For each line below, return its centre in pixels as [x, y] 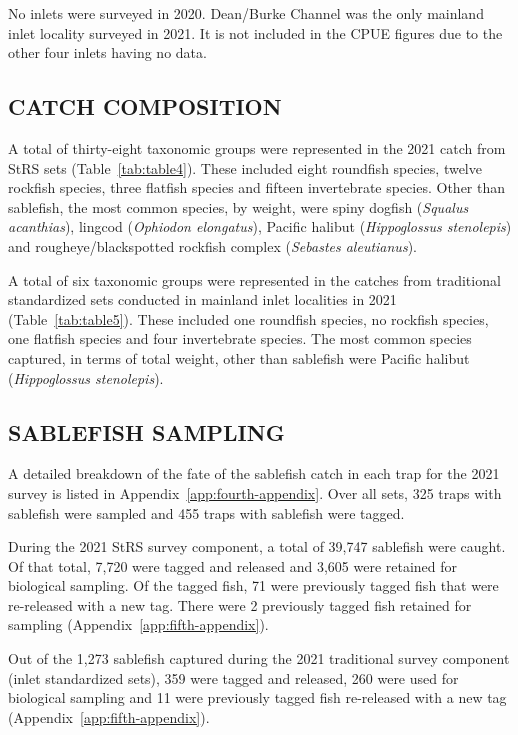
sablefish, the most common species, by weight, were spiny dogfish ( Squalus [238, 206]
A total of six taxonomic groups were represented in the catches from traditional [254, 279]
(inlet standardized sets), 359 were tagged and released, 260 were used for [233, 677]
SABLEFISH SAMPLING [146, 431]
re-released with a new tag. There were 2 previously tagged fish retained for [240, 604]
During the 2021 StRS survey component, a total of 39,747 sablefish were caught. [257, 546]
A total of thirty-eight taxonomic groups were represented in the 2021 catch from [257, 147]
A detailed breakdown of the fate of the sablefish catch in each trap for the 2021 [254, 473]
